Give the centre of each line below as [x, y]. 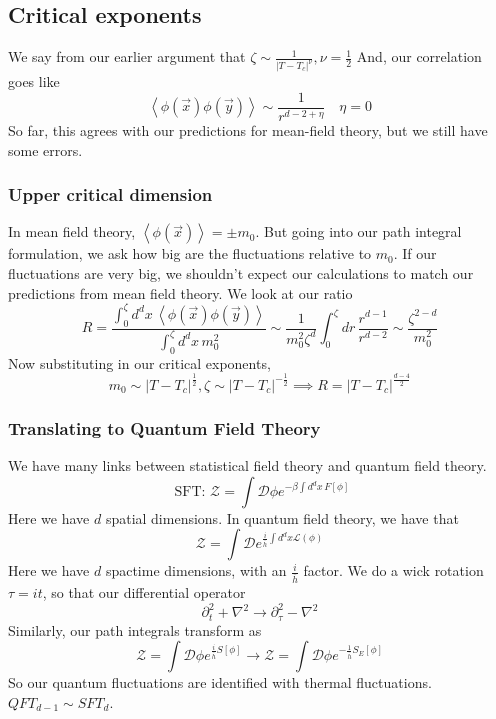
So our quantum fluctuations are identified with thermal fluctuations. [220, 682]
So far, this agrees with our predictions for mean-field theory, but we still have [248, 130]
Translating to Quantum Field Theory [164, 427]
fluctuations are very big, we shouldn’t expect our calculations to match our [241, 273]
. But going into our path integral [358, 231]
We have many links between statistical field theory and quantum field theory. [247, 464]
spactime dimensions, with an [196, 570]
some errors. [45, 149]
